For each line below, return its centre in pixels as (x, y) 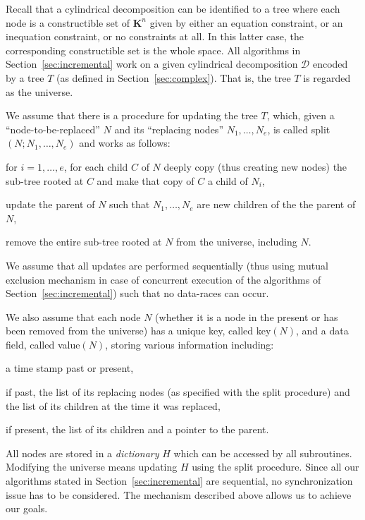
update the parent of (50, 204)
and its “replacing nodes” (169, 129)
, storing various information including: (190, 344)
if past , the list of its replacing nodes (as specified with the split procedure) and (178, 392)
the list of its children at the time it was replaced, (113, 405)
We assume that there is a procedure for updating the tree (132, 115)
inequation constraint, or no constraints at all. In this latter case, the (155, 36)
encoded (330, 64)
